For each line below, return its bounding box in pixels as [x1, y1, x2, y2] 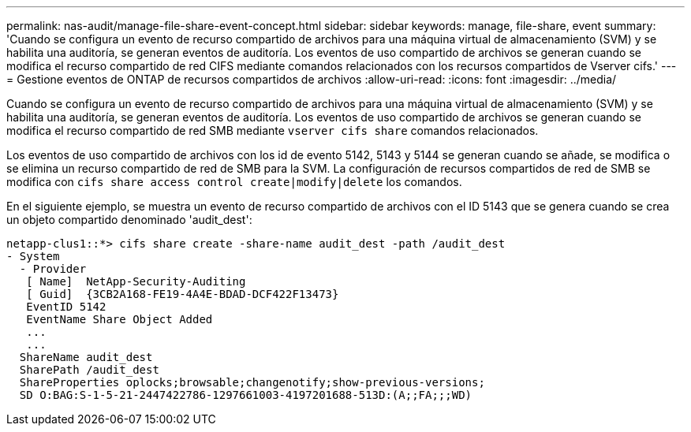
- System [6, 250, 60, 263]
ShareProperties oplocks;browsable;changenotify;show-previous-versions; [19, 376, 485, 389]
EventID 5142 [26, 300, 106, 313]
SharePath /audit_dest [19, 363, 159, 376]
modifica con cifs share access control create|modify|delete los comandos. [6, 175, 462, 188]
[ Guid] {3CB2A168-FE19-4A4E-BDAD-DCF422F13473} [26, 288, 339, 300]
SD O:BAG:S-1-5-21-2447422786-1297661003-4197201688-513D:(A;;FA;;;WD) [19, 389, 472, 401]
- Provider [19, 263, 87, 275]
